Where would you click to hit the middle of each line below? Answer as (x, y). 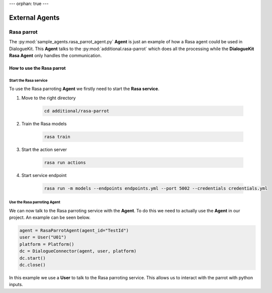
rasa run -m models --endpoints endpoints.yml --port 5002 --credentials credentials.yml (156, 188)
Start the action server (44, 149)
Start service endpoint (44, 175)
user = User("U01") (43, 237)
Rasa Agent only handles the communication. (55, 55)
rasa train (57, 137)
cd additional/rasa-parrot (77, 111)
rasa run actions (65, 162)
